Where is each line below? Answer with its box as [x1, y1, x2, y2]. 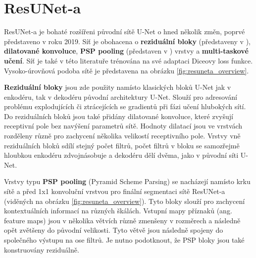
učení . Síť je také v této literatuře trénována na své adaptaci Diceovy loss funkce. [4, 55, 253, 65]
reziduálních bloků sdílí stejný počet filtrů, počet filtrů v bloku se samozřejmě [4, 140, 240, 150]
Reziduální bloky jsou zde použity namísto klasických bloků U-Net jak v [4, 82, 231, 92]
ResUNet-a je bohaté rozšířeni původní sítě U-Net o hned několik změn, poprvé [4, 26, 245, 37]
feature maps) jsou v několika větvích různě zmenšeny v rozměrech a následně [4, 215, 241, 225]
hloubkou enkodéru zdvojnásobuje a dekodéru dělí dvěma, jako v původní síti [4, 150, 239, 160]
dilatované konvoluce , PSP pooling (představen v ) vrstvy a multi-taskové [4, 46, 249, 56]
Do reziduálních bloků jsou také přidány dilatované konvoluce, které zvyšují [4, 111, 233, 121]
